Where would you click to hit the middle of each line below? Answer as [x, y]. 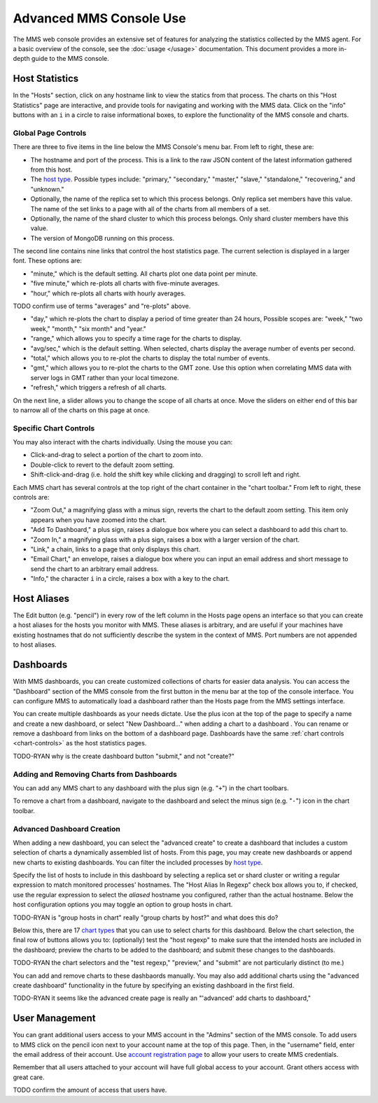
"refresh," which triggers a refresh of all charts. [99, 388]
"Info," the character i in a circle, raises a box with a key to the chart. [130, 579]
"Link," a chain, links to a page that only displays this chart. [115, 549]
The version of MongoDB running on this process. [103, 238]
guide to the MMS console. [71, 59]
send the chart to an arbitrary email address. [94, 569]
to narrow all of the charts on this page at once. [82, 410]
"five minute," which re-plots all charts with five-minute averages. [125, 283]
